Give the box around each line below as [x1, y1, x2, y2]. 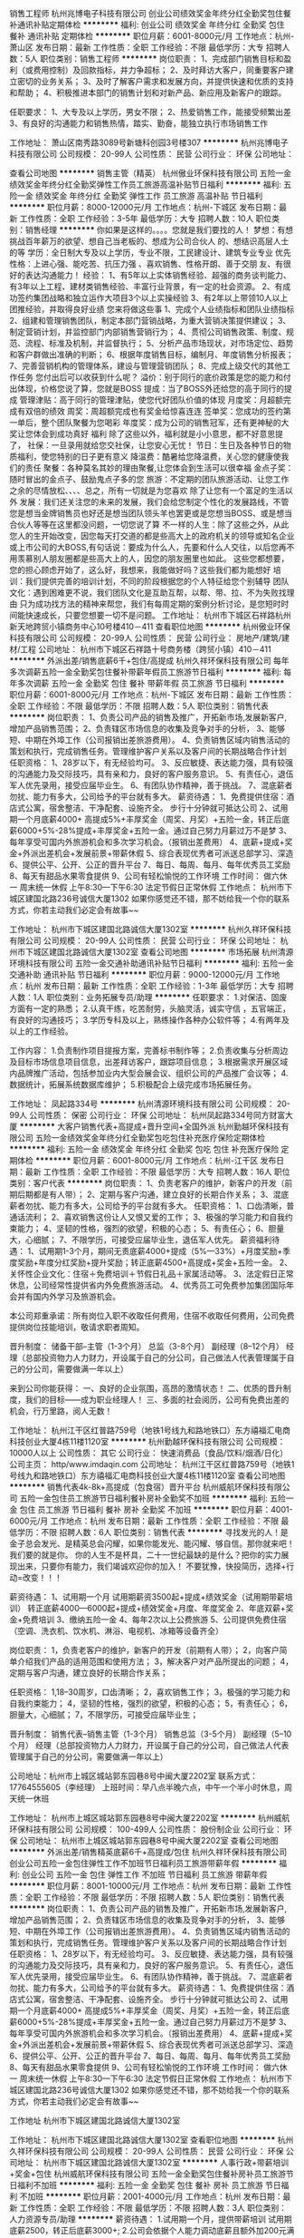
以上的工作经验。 [9, 1026, 73, 1036]
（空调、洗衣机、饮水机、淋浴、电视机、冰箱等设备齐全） [9, 1626, 223, 1636]
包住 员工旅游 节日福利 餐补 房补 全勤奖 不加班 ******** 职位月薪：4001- [19, 1504, 293, 1514]
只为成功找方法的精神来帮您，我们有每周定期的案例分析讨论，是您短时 [19, 598, 281, 609]
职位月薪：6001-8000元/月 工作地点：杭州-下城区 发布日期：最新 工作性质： [9, 689, 294, 700]
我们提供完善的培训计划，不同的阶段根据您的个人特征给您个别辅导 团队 [24, 576, 290, 587]
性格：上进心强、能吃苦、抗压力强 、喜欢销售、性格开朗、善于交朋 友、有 [9, 258, 283, 269]
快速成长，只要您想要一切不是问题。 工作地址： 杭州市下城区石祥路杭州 [24, 610, 291, 620]
